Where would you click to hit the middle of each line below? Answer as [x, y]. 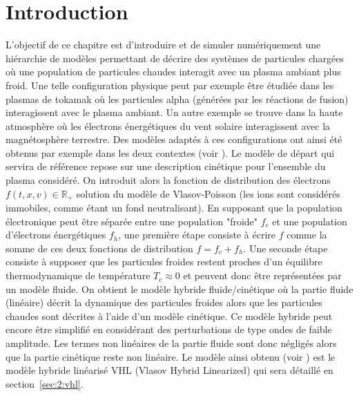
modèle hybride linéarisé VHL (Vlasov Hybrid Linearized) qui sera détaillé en [169, 370]
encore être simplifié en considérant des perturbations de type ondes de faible [169, 329]
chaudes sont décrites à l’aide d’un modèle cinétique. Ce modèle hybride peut [169, 315]
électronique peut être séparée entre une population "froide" [132, 221]
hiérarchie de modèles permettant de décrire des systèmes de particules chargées [175, 58]
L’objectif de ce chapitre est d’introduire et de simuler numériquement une [163, 45]
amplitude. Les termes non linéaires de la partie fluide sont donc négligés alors [171, 343]
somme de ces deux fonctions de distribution [99, 248]
